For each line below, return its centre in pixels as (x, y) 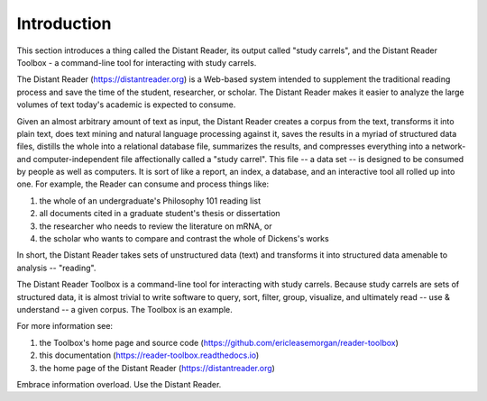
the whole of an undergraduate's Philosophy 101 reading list (150, 200)
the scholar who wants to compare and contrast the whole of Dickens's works (184, 239)
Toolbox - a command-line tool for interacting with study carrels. (137, 62)
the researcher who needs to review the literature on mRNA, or (156, 226)
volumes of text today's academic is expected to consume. (126, 105)
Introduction (64, 23)
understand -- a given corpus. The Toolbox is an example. (125, 309)
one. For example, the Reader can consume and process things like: (143, 184)
